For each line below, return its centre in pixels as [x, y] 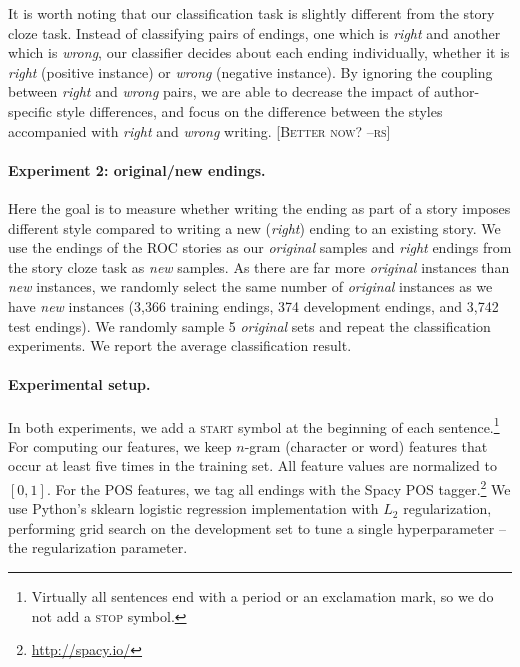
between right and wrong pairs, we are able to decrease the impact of [219, 91]
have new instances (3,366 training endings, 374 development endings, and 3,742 [253, 305]
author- [456, 91]
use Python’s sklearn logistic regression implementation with [193, 508]
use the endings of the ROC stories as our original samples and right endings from [260, 247]
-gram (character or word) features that [366, 445]
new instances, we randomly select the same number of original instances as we [250, 286]
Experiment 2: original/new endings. [137, 169]
